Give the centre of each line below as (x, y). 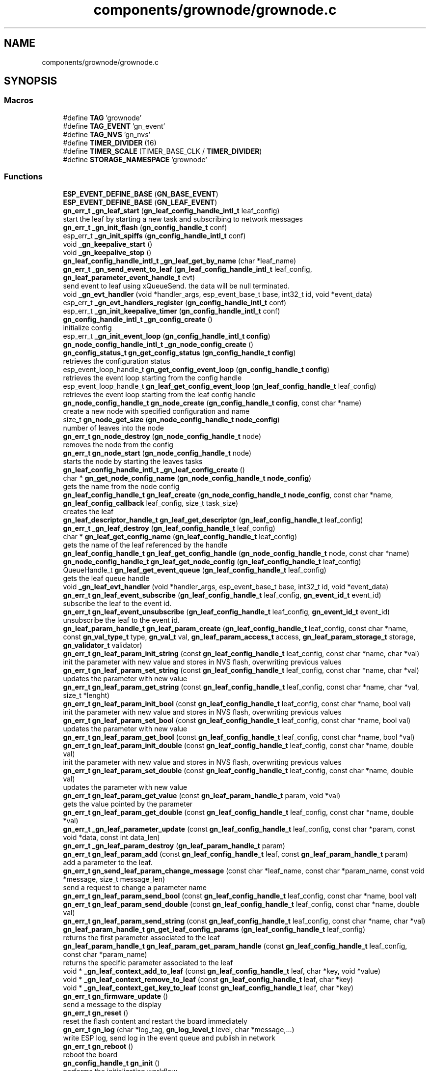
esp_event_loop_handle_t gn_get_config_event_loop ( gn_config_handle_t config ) (196, 369)
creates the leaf (88, 511)
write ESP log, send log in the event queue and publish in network (169, 1038)
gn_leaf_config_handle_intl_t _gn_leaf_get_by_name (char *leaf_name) (180, 261)
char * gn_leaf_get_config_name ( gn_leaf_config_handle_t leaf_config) (180, 536)
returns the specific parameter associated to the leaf (148, 962)
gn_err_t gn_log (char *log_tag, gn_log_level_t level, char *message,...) (179, 1029)
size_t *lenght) (86, 695)
